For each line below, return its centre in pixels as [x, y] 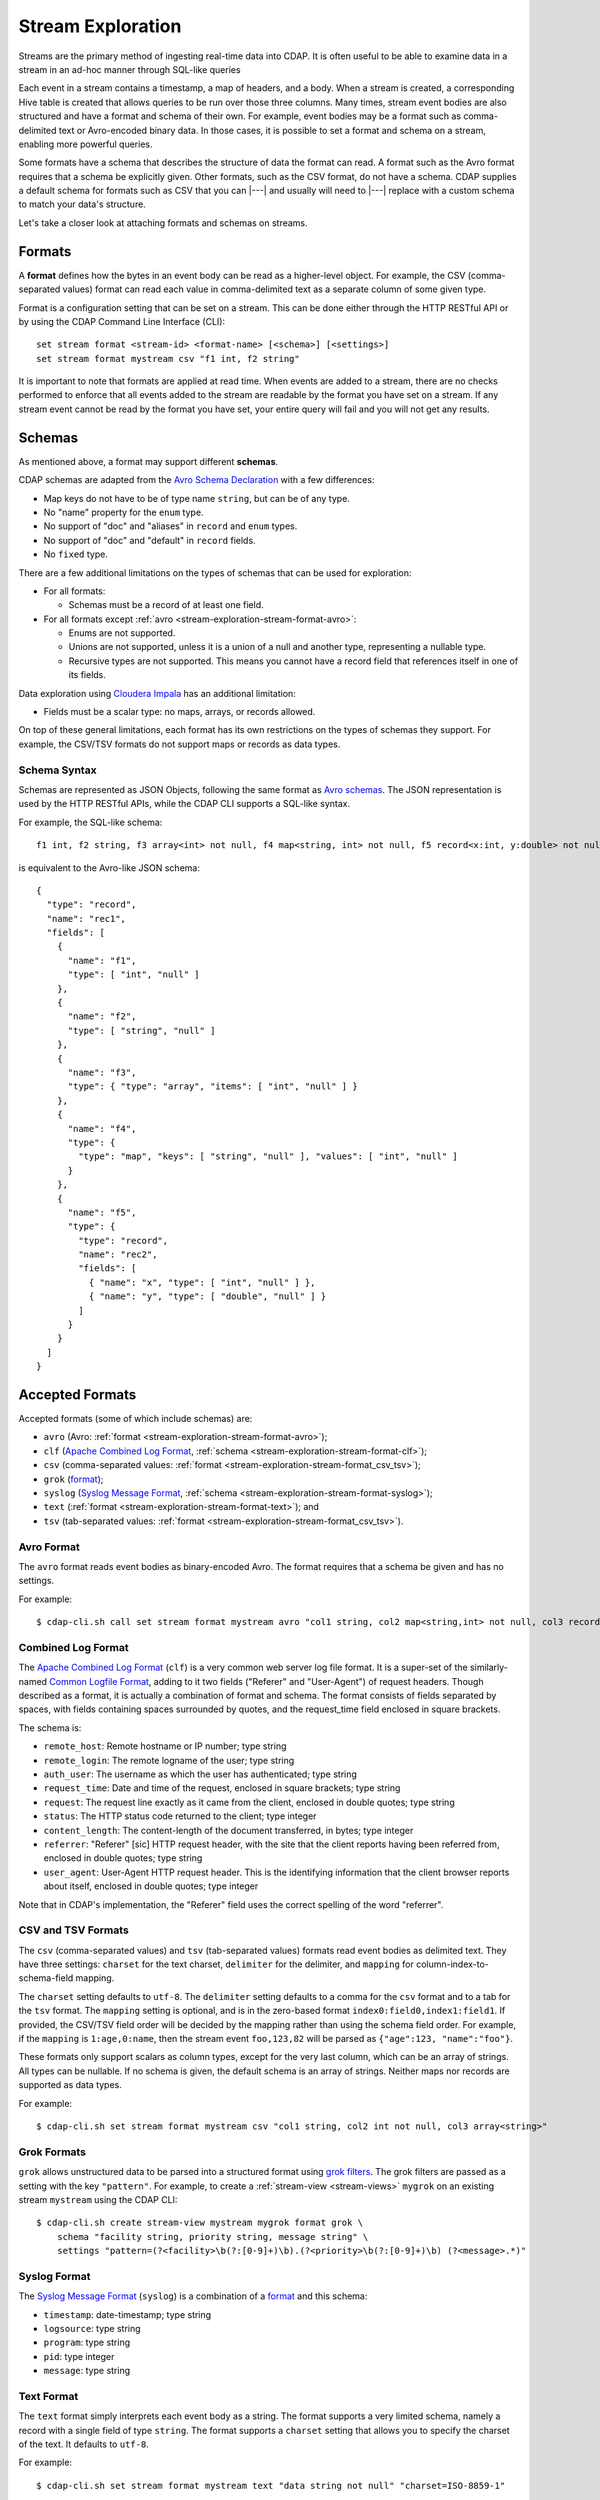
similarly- [489, 1667]
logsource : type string [92, 2328]
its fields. [87, 675]
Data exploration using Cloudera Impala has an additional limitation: [157, 693]
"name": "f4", [102, 1128]
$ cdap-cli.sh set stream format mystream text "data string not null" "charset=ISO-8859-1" [271, 2485]
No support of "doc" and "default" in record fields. [149, 540]
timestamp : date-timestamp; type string [127, 2314]
